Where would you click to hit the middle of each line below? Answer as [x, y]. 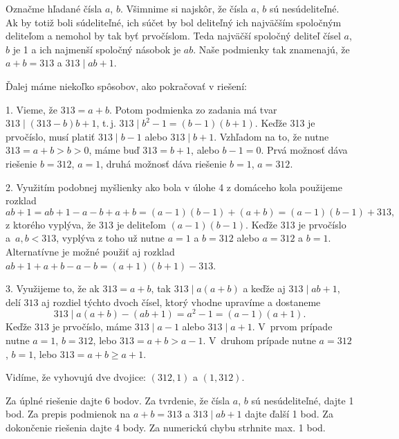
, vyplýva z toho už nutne [111, 238]
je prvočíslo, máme [92, 326]
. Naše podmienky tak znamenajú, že [271, 49]
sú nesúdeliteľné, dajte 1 [303, 400]
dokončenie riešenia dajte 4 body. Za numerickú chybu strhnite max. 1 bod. [166, 427]
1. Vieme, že [32, 109]
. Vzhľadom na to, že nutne [271, 136]
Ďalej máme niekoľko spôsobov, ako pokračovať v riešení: [126, 86]
